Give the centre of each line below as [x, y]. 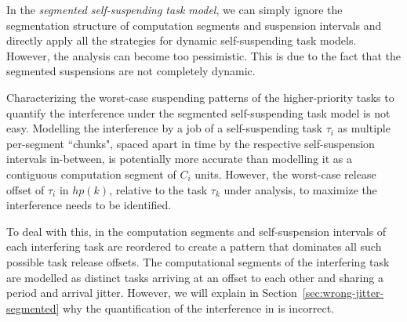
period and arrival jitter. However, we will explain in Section [152, 293]
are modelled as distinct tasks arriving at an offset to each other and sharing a [195, 277]
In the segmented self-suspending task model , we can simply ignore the [174, 9]
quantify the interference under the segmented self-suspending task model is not [198, 112]
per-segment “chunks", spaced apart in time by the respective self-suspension [191, 143]
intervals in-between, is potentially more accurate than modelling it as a [179, 159]
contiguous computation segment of [91, 174]
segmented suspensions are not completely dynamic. [131, 71]
